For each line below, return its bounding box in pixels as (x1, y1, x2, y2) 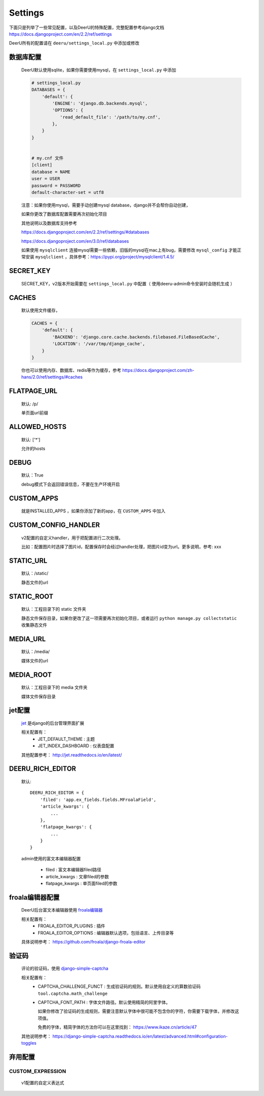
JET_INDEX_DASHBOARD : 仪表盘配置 (38, 743, 114, 749)
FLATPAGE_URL (9, 387, 58, 395)
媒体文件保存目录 (21, 693, 56, 699)
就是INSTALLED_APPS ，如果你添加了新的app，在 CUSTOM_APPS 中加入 (21, 508, 166, 514)
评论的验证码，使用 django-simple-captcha (21, 965, 109, 971)
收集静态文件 (21, 622, 47, 628)
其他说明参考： (21, 1033, 51, 1039)
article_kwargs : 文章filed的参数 (45, 873, 110, 879)
